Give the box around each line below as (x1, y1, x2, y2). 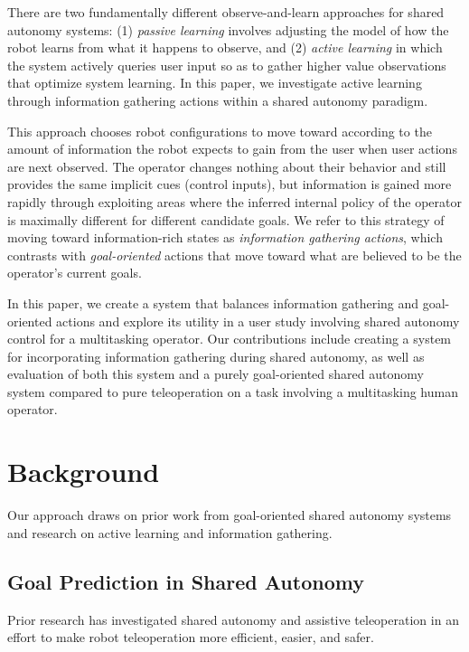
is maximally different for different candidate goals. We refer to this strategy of (7, 210, 445, 229)
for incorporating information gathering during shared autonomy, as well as (7, 346, 425, 365)
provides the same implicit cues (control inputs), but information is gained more (7, 175, 452, 194)
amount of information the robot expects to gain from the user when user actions (7, 139, 457, 158)
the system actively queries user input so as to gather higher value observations (7, 55, 446, 74)
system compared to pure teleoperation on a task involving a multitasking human (7, 382, 458, 401)
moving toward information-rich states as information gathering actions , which (7, 228, 443, 247)
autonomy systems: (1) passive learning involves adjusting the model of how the (7, 20, 449, 39)
